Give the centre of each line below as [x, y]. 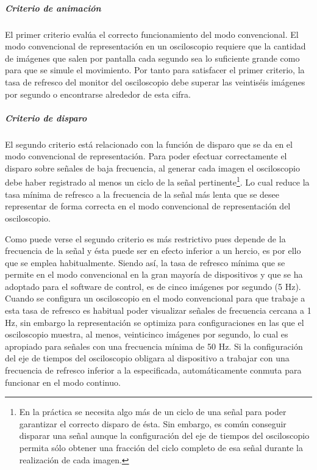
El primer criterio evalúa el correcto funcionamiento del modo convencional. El [152, 34]
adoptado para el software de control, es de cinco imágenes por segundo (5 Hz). [153, 286]
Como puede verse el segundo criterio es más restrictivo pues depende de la [145, 238]
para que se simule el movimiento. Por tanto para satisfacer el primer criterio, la [155, 70]
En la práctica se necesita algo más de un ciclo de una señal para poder [153, 412]
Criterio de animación [53, 8]
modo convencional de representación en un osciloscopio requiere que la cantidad [155, 46]
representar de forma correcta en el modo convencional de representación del [148, 206]
